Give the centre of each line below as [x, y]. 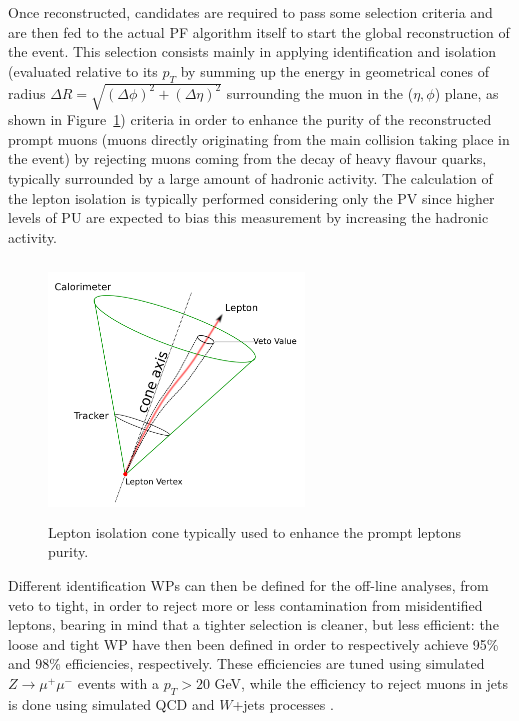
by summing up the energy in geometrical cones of [334, 70]
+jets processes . [283, 703]
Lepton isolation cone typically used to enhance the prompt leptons [255, 531]
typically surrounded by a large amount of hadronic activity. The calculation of [250, 177]
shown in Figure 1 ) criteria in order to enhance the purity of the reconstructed [250, 119]
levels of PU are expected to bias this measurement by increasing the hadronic [248, 217]
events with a [118, 683]
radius [27, 92]
